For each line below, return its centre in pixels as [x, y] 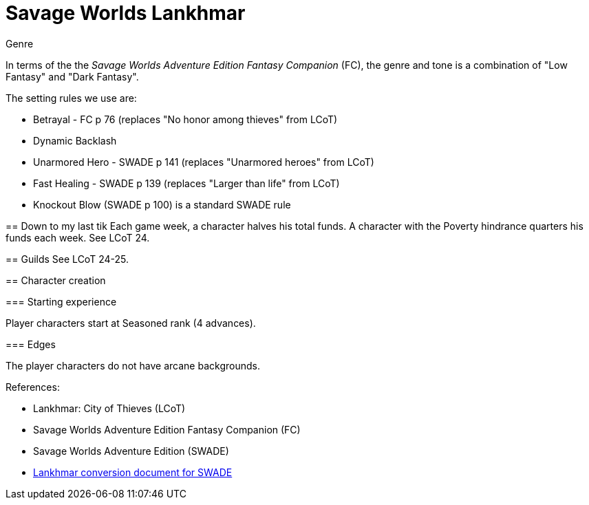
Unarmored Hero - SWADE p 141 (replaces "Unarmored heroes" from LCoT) [204, 162]
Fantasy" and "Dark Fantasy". [72, 76]
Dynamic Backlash [75, 140]
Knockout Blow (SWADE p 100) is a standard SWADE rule [162, 204]
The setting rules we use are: [71, 98]
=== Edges [31, 344]
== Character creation [56, 280]
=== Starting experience [61, 301]
